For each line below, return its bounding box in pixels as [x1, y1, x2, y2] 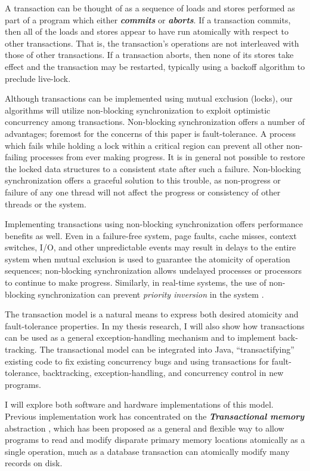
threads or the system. [5, 197, 86, 210]
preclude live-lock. [5, 72, 71, 84]
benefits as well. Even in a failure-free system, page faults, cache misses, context [5, 229, 297, 241]
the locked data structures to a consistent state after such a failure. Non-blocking [5, 162, 301, 175]
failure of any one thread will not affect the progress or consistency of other [5, 185, 281, 198]
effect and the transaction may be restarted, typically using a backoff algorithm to [5, 60, 305, 72]
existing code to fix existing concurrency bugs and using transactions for [5, 354, 269, 367]
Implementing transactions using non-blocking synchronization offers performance [5, 218, 303, 230]
